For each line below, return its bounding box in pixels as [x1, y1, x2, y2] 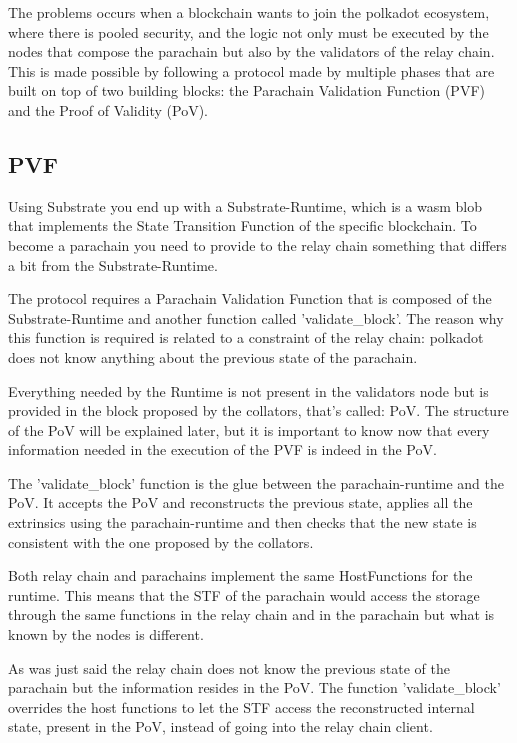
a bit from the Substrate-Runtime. [8, 254, 218, 275]
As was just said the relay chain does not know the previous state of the [8, 657, 450, 678]
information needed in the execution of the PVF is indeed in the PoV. [8, 439, 437, 460]
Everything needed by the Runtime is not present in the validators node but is [8, 380, 489, 401]
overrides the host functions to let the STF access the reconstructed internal [8, 696, 475, 717]
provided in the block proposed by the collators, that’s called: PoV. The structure [8, 400, 509, 421]
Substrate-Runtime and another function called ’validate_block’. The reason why [8, 307, 504, 328]
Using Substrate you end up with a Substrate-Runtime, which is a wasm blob [8, 195, 482, 216]
